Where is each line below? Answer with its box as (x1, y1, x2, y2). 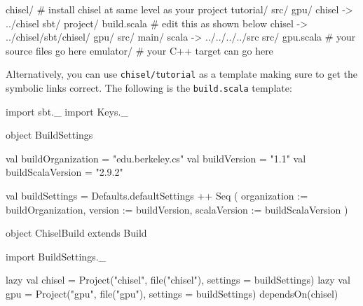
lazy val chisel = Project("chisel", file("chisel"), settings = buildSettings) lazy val (6, 272, 350, 287)
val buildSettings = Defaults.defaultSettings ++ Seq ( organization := (6, 188, 308, 203)
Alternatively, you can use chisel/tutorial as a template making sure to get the (6, 67, 357, 81)
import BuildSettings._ (6, 249, 107, 263)
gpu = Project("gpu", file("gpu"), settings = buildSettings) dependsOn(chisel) (6, 286, 338, 301)
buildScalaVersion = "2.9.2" (6, 165, 123, 179)
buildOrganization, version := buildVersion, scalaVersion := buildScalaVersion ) (6, 202, 348, 216)
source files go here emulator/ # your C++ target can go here (6, 43, 273, 57)
